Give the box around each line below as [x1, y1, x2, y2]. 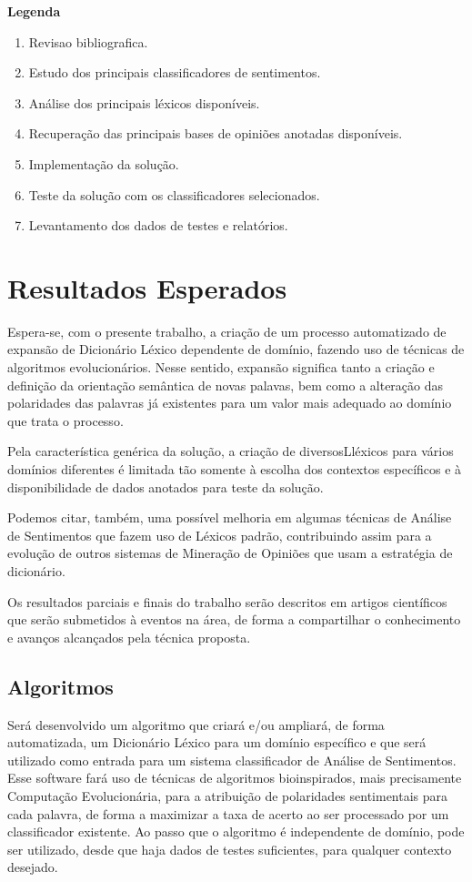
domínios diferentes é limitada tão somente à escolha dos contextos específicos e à [7, 460, 462, 479]
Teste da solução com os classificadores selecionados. [28, 185, 320, 204]
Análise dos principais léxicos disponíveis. [28, 93, 260, 112]
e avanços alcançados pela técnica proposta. [7, 627, 251, 646]
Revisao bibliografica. [28, 32, 148, 51]
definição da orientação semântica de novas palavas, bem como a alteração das [7, 375, 444, 394]
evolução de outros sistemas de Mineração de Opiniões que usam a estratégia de [7, 543, 453, 563]
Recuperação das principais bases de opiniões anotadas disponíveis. [28, 124, 403, 143]
